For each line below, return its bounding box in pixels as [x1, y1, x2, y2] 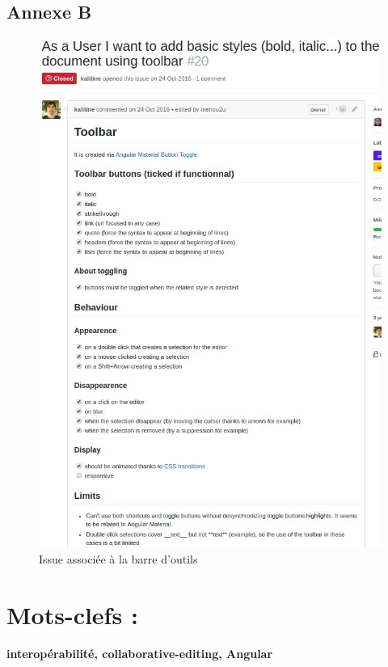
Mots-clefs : [6, 597, 138, 631]
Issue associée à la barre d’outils [39, 551, 198, 568]
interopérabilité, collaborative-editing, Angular [6, 644, 273, 661]
